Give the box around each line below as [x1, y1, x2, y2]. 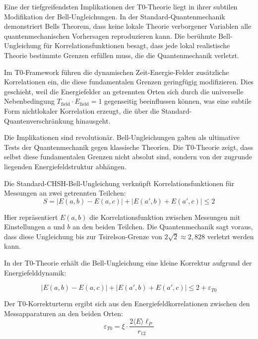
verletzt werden [207, 231, 254, 241]
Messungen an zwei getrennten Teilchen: [4, 188, 126, 198]
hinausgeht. [75, 115, 111, 126]
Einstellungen [4, 221, 45, 232]
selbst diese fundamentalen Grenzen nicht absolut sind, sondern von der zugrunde [4, 151, 253, 162]
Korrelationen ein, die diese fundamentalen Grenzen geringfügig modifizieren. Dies [4, 76, 254, 87]
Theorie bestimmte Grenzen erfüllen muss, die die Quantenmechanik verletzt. [4, 50, 239, 60]
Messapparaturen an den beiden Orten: [4, 308, 123, 318]
